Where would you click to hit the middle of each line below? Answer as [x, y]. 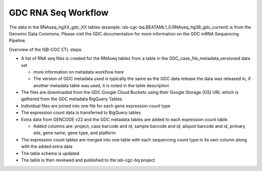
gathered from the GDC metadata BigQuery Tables [72, 99]
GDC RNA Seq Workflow [59, 13]
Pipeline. [18, 41]
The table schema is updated [50, 153]
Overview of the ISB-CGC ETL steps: [46, 49]
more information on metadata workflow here [78, 72]
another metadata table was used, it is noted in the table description [101, 85]
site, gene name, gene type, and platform [74, 133]
